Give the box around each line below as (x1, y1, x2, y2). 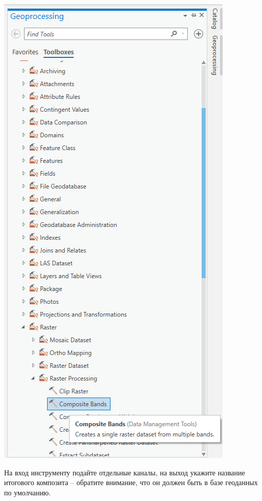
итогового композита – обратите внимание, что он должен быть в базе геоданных (4, 477, 258, 488)
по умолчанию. (4, 487, 51, 497)
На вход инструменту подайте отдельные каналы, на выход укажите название (4, 467, 245, 477)
